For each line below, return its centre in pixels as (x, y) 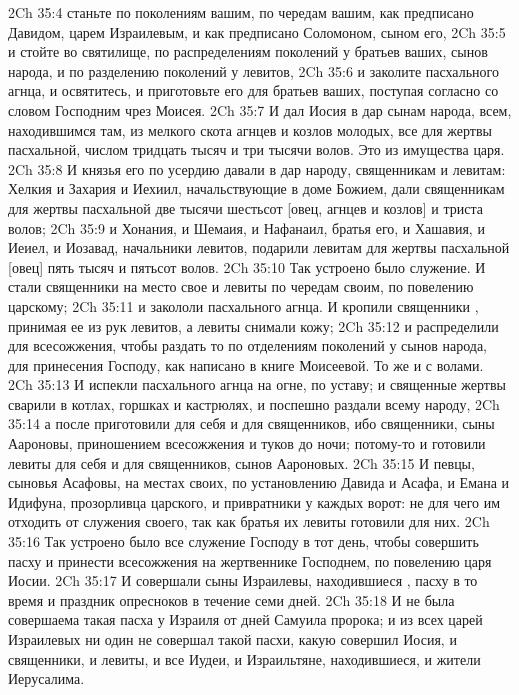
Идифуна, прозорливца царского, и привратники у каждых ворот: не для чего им (254, 501)
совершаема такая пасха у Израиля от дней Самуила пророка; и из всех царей (245, 619)
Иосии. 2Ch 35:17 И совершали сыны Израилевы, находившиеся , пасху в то (243, 580)
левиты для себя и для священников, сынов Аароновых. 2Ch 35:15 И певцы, (241, 462)
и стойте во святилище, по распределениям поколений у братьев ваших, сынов (248, 51)
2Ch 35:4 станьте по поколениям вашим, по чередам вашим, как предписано (241, 12)
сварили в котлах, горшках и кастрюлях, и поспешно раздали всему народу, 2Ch (254, 403)
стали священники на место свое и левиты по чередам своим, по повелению (241, 286)
